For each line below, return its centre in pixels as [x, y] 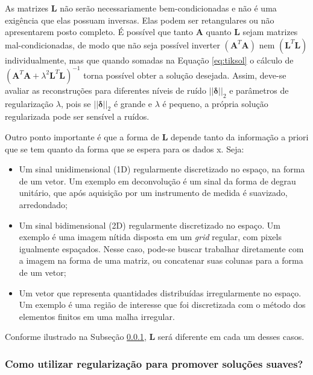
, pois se [76, 103]
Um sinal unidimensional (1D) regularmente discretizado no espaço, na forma [162, 169]
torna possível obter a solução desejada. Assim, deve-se [185, 75]
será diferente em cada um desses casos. [231, 337]
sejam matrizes [270, 32]
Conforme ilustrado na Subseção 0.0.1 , [76, 337]
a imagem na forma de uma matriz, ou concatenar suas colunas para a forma [161, 260]
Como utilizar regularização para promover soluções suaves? [154, 363]
